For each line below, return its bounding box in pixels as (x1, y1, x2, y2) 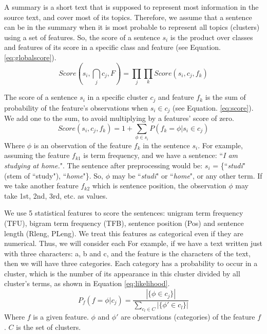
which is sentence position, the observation (92, 180, 226, 191)
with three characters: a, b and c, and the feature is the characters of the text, (4, 248, 251, 258)
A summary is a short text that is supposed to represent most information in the (4, 2, 259, 12)
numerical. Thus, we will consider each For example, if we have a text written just (4, 238, 262, 249)
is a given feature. (33, 311, 89, 322)
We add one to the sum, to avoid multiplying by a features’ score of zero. (4, 113, 234, 124)
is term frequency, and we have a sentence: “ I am (83, 150, 238, 161)
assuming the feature (4, 150, 70, 161)
